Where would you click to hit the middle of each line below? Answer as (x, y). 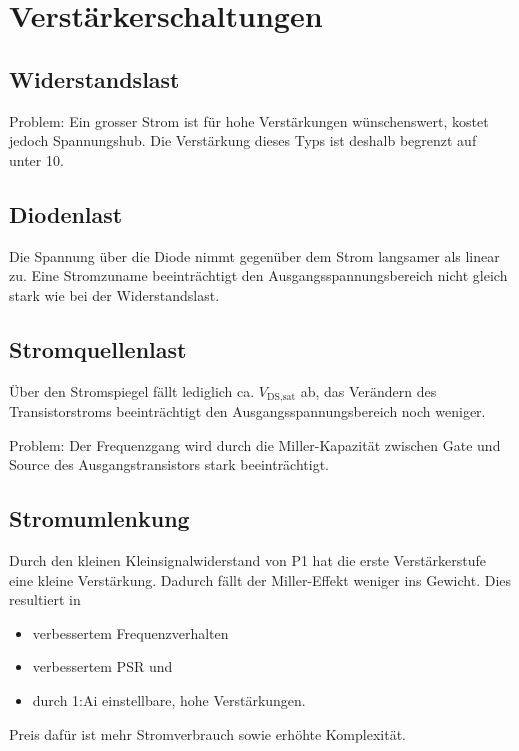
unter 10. (36, 159)
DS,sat (281, 397)
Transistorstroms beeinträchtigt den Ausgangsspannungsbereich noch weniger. (247, 411)
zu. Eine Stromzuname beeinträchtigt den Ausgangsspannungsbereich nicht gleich (258, 275)
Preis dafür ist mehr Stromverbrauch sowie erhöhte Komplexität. (207, 733)
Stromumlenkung (99, 518)
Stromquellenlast (98, 348)
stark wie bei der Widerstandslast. (114, 294)
